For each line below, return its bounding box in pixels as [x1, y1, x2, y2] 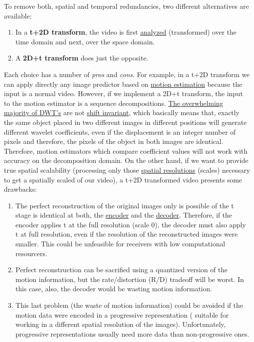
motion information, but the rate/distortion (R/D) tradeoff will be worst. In [15, 274, 244, 284]
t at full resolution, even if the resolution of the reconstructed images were [15, 229, 238, 239]
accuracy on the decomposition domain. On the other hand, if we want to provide [4, 155, 249, 165]
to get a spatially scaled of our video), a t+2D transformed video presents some [4, 174, 242, 184]
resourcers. [15, 248, 47, 258]
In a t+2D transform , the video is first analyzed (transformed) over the [15, 27, 236, 37]
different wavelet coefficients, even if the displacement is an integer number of [4, 126, 236, 137]
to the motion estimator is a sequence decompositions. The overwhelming [4, 98, 223, 108]
